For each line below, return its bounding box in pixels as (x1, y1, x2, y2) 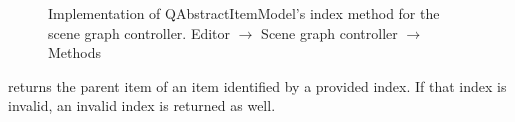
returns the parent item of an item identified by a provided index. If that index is (8, 75, 507, 96)
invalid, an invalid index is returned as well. (8, 95, 276, 116)
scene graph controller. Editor (48, 22, 231, 43)
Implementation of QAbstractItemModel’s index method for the (48, 3, 440, 23)
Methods (48, 42, 101, 63)
